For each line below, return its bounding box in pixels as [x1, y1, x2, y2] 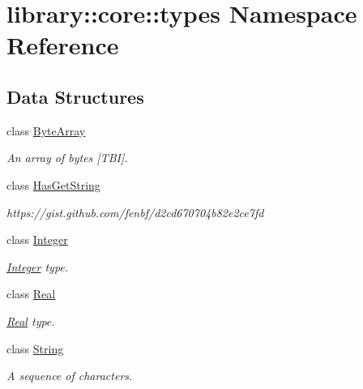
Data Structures [6, 83, 144, 109]
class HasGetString [6, 176, 100, 193]
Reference [6, 28, 119, 62]
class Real [6, 285, 56, 302]
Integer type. [6, 258, 69, 275]
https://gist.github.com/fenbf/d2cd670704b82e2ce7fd [6, 203, 264, 220]
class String [6, 340, 64, 357]
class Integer [6, 231, 68, 248]
